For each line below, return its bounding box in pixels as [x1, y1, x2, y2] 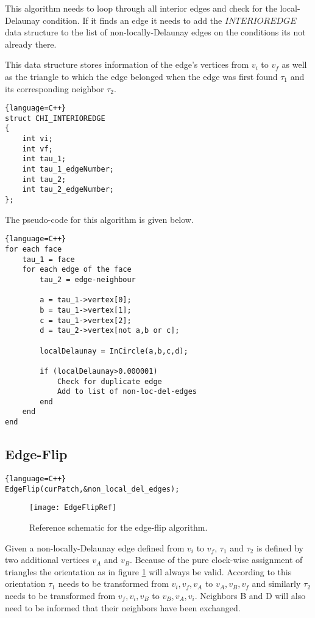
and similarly [252, 577, 301, 590]
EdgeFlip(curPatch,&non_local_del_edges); [5, 484, 180, 493]
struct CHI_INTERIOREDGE [5, 114, 105, 123]
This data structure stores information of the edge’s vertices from [5, 58, 249, 71]
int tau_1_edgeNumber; [22, 165, 114, 174]
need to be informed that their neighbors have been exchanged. [5, 601, 241, 614]
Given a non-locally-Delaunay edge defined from [5, 541, 185, 554]
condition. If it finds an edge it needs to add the [43, 13, 222, 26]
